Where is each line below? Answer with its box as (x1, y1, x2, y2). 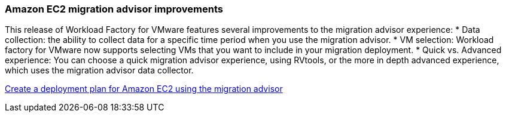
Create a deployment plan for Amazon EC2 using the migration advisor (5, 84, 283, 94)
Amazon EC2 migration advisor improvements (5, 3, 223, 15)
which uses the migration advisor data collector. (5, 65, 194, 76)
